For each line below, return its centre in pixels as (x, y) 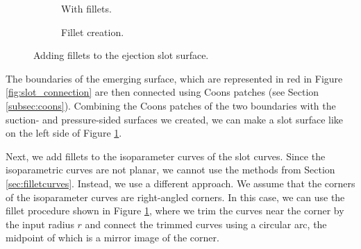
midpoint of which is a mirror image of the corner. (112, 238)
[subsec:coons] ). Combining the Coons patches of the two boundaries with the (171, 105)
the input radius (40, 224)
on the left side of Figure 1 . (64, 133)
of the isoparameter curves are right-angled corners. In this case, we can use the (175, 197)
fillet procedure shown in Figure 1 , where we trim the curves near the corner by (175, 211)
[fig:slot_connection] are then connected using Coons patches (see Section (162, 92)
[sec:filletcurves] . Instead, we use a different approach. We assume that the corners (180, 183)
